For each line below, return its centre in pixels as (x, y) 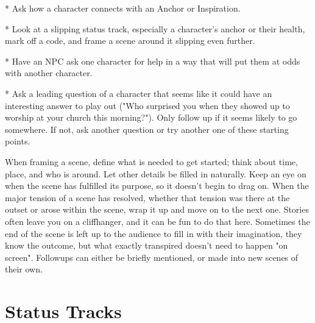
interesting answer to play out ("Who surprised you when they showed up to (147, 105)
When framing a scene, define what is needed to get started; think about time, (151, 161)
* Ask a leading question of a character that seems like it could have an (139, 93)
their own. (24, 269)
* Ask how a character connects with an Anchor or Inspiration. (123, 8)
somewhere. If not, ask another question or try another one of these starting (147, 129)
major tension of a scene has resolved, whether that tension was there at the (147, 197)
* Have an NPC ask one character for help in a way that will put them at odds (153, 61)
